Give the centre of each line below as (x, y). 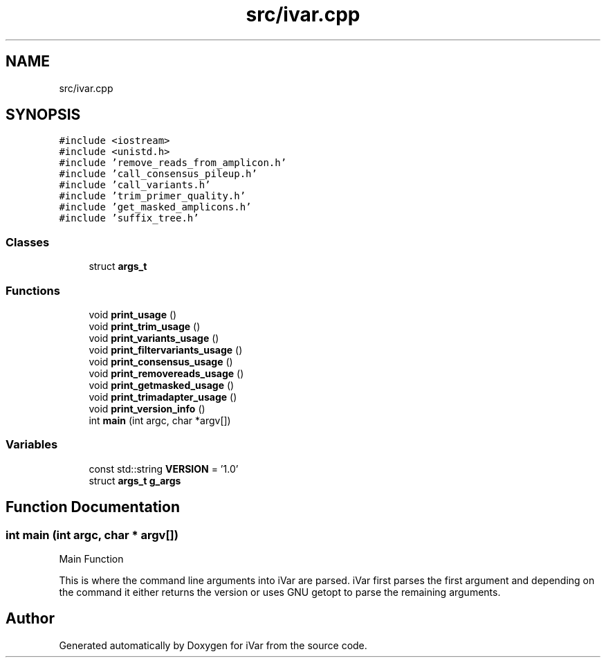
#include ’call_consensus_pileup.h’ (158, 174)
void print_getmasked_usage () (162, 385)
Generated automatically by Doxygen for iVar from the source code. (213, 645)
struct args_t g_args (135, 480)
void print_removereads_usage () (166, 373)
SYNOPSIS (43, 115)
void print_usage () (133, 314)
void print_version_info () (147, 408)
